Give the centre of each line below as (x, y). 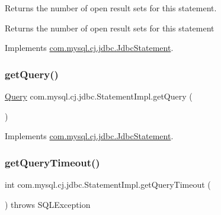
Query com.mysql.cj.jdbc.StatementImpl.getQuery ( (99, 96)
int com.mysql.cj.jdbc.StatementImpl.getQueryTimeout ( (108, 184)
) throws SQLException (48, 204)
